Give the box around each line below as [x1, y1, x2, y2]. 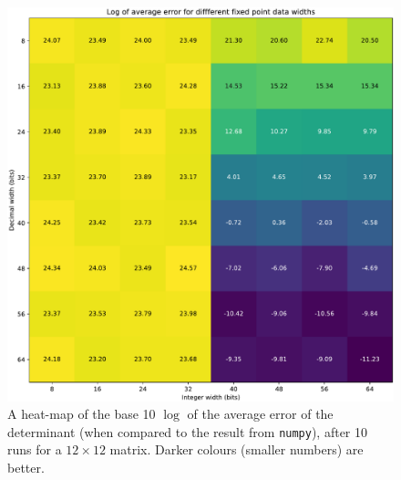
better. [7, 458, 45, 477]
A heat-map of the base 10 [7, 404, 156, 423]
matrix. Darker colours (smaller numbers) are [109, 440, 364, 459]
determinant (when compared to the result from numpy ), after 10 [7, 422, 368, 441]
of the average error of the [187, 404, 334, 423]
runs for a [7, 440, 62, 459]
